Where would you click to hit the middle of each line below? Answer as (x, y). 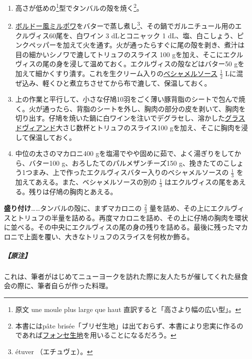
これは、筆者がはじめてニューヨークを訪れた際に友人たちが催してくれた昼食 (126, 276)
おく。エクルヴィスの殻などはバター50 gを (177, 64)
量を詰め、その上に (180, 208)
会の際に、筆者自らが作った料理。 (58, 286)
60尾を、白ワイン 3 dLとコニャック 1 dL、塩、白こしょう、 (143, 35)
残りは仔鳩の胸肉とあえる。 (73, 192)
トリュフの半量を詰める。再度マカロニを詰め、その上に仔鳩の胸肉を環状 (133, 217)
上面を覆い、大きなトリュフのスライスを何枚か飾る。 (109, 236)
